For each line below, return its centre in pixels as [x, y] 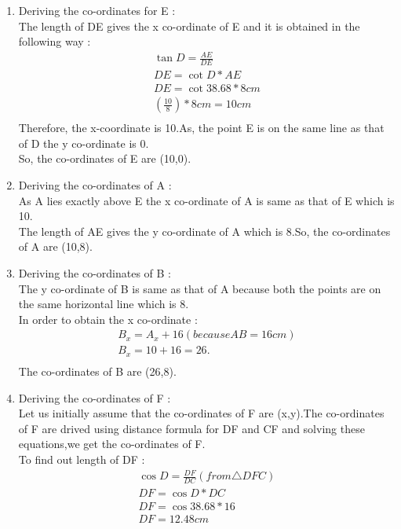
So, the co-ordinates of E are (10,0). [105, 158]
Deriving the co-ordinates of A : [95, 185]
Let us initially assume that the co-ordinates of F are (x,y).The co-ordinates [201, 413]
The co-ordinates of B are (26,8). [97, 371]
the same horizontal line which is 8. [104, 304]
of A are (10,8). [55, 246]
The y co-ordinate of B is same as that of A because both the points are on [200, 288]
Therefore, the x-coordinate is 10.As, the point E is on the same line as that [201, 128]
